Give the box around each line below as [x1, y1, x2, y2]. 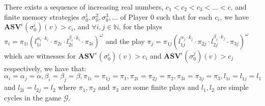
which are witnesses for [4, 50, 76, 61]
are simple [217, 82, 249, 92]
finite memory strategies [4, 11, 79, 22]
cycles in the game [4, 92, 62, 102]
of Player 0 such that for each [120, 11, 213, 22]
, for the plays [119, 21, 162, 32]
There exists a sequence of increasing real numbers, [4, 2, 164, 12]
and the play [105, 35, 145, 46]
